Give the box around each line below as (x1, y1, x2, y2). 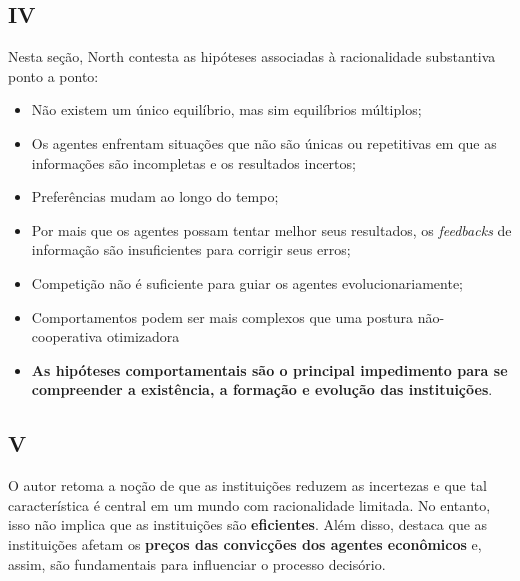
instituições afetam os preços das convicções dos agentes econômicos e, (8, 533, 482, 554)
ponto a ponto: (8, 65, 99, 86)
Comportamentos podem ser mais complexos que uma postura (31, 306, 413, 327)
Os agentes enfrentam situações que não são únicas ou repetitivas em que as (31, 132, 497, 153)
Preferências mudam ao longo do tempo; (31, 186, 279, 207)
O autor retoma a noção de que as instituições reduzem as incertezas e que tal (8, 475, 487, 496)
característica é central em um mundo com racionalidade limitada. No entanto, (8, 494, 491, 515)
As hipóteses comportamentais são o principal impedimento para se (31, 359, 508, 380)
